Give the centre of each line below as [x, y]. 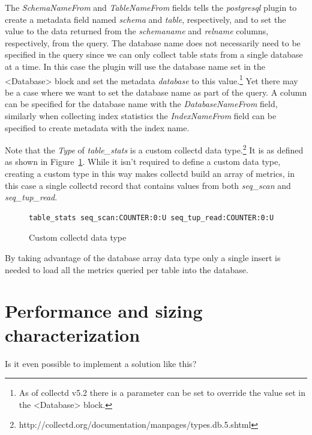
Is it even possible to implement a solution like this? [101, 363]
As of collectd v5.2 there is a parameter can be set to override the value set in [162, 393]
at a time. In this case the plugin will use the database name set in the [135, 66]
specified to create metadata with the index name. [97, 127]
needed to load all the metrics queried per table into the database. [127, 269]
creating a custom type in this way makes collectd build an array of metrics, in [150, 174]
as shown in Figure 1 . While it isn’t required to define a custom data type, [143, 162]
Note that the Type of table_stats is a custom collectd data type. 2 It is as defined [154, 149]
